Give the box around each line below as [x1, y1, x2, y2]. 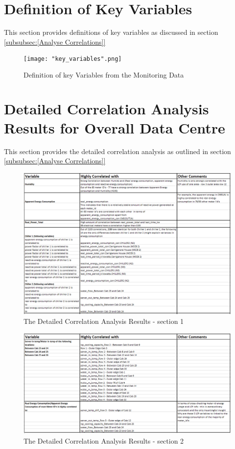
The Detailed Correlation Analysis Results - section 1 [23, 316, 184, 326]
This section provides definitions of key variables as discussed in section [4, 27, 218, 37]
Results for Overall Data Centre [4, 117, 225, 137]
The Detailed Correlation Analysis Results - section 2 [23, 435, 184, 446]
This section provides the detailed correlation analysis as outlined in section [4, 146, 231, 156]
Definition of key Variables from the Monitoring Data [23, 69, 184, 79]
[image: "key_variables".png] [23, 55, 122, 63]
